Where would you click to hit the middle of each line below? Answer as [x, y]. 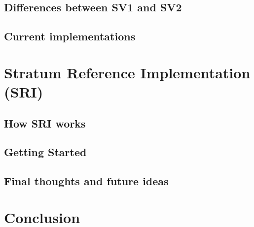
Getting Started [45, 152]
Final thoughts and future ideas [86, 181]
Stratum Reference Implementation [127, 72]
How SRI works [45, 123]
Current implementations [70, 36]
